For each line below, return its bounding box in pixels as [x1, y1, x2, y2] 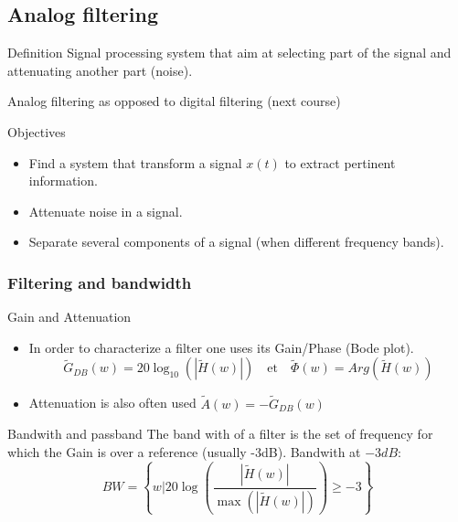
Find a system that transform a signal [28, 153, 242, 172]
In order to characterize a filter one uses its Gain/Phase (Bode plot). [28, 337, 414, 357]
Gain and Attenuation [7, 307, 132, 326]
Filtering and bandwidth [7, 271, 192, 293]
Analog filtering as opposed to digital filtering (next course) [7, 91, 341, 111]
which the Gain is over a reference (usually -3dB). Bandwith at [7, 442, 361, 461]
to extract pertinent [284, 153, 396, 172]
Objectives [7, 122, 66, 141]
